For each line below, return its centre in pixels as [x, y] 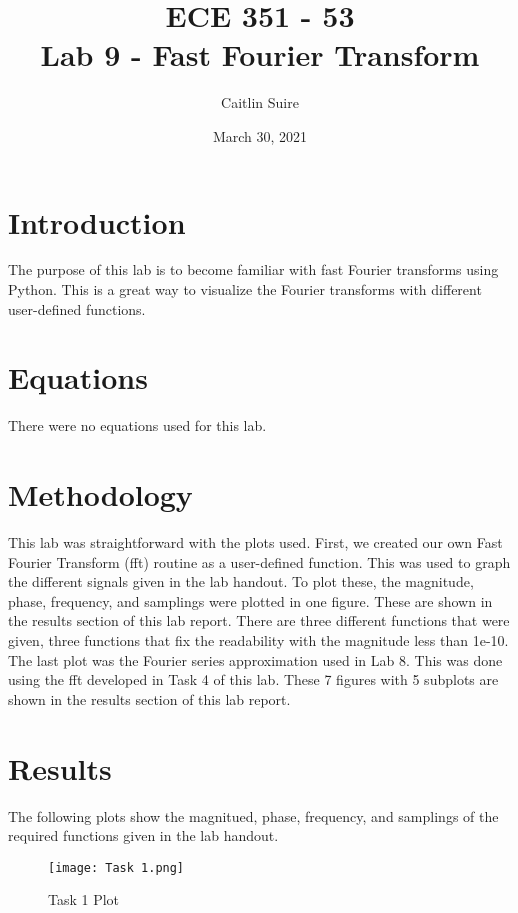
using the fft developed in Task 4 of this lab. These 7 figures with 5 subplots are [253, 679]
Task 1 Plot [84, 899]
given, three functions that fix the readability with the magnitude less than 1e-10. [258, 640]
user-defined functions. [77, 308]
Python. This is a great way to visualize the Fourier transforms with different [245, 289]
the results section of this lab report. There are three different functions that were [259, 620]
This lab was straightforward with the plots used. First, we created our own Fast [255, 542]
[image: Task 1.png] [116, 867]
